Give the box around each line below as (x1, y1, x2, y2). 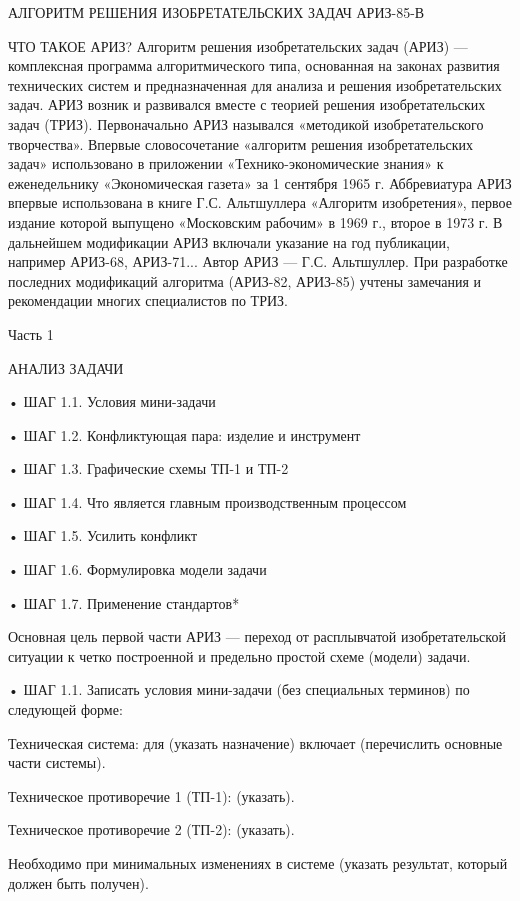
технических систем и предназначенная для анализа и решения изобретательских (8, 74, 502, 95)
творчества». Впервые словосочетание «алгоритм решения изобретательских (8, 133, 474, 154)
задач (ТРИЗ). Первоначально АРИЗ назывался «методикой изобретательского (8, 113, 484, 134)
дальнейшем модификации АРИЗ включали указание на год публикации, (8, 231, 450, 252)
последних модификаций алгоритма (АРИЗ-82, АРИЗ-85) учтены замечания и (8, 270, 482, 291)
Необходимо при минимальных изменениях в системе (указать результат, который (8, 853, 508, 873)
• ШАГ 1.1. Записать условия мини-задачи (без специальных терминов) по (8, 679, 470, 700)
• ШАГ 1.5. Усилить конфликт (8, 525, 198, 546)
